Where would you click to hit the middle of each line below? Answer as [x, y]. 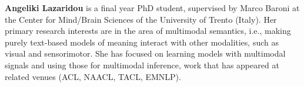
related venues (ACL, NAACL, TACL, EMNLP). [93, 76]
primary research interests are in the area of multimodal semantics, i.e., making [148, 31]
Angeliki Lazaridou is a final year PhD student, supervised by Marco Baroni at [152, 8]
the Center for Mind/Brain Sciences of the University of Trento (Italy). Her [141, 19]
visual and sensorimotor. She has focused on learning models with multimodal [145, 53]
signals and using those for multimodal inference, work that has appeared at [142, 65]
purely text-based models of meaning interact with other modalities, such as [142, 42]
